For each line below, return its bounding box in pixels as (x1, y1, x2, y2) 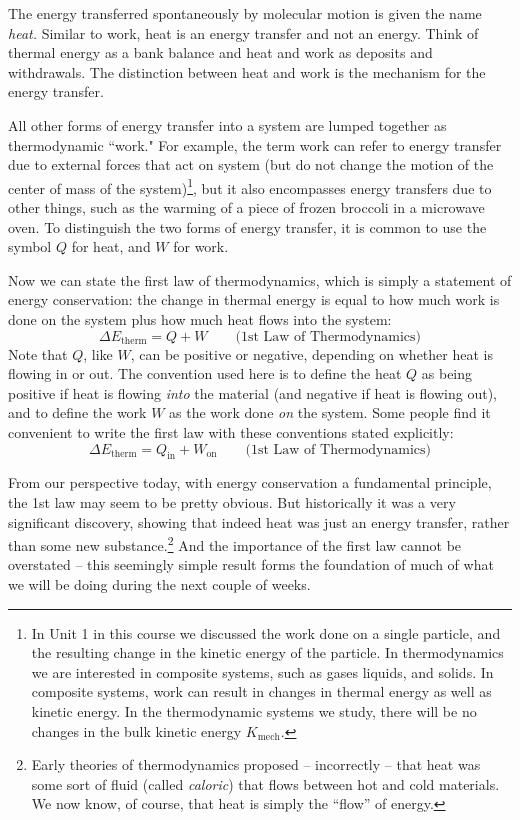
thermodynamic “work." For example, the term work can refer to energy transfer (8, 134, 502, 155)
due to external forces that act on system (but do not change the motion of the (8, 154, 494, 175)
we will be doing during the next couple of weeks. (8, 573, 311, 594)
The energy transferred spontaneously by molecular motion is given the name (8, 3, 482, 23)
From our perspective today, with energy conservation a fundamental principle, (8, 472, 492, 493)
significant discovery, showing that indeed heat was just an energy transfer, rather (8, 511, 510, 532)
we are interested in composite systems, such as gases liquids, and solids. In (31, 661, 494, 682)
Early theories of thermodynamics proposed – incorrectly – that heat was (31, 754, 481, 775)
